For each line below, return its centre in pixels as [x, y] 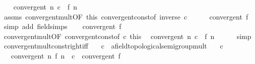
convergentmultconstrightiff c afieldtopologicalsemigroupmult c [113, 46]
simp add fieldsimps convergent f [62, 26]
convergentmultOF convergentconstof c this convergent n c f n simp [127, 36]
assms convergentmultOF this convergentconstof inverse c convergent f [126, 16]
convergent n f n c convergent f [66, 55]
